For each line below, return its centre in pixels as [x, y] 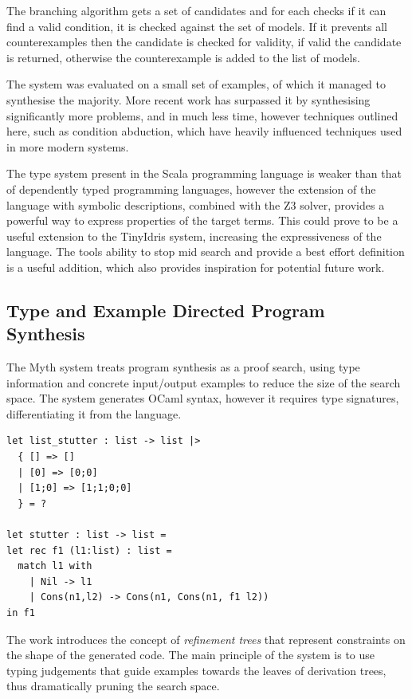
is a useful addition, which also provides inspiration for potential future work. [196, 267]
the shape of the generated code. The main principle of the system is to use [191, 655]
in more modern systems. [68, 146]
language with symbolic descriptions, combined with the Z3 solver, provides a [196, 204]
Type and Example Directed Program [166, 310]
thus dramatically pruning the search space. [113, 686]
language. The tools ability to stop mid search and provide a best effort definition [206, 251]
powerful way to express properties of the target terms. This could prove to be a [202, 220]
